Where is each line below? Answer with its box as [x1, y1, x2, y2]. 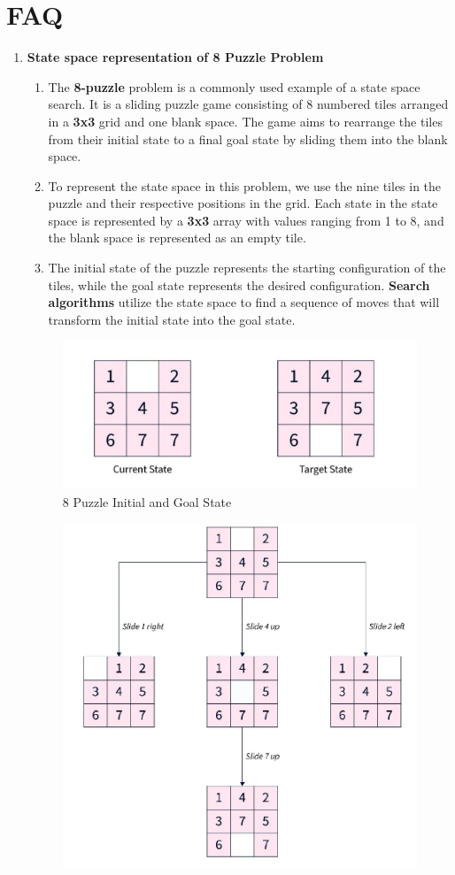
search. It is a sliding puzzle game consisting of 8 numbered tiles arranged [48, 95, 449, 113]
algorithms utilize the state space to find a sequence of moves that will [48, 293, 440, 311]
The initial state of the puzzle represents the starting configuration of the [48, 258, 446, 277]
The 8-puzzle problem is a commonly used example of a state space [48, 77, 420, 96]
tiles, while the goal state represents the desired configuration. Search [48, 275, 430, 294]
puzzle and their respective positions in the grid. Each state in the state [48, 194, 438, 212]
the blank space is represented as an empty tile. [48, 228, 306, 247]
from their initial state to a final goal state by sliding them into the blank [48, 129, 448, 148]
